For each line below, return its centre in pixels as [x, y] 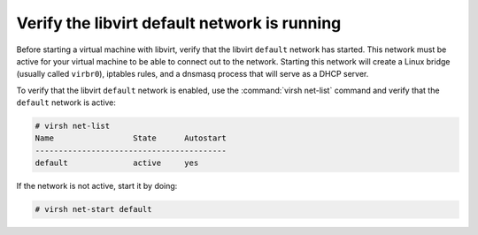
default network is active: [66, 102]
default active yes [117, 163]
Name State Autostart [131, 138]
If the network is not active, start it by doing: [97, 186]
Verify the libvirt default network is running [179, 23]
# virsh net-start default [93, 209]
